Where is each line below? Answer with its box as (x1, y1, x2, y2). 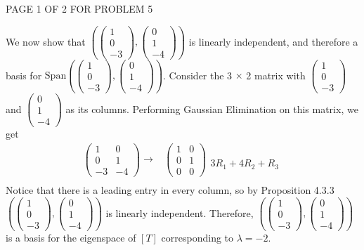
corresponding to (161, 230, 234, 244)
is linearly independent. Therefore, (105, 205, 254, 220)
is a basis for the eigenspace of (6, 230, 136, 244)
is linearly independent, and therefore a (188, 34, 358, 48)
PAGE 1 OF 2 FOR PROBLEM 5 (6, 1, 153, 15)
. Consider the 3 (163, 67, 233, 82)
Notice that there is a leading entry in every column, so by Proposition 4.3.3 (6, 183, 334, 197)
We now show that (6, 34, 86, 48)
